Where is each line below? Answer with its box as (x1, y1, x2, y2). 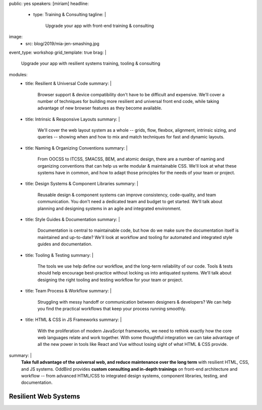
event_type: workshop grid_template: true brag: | (9, 49, 107, 55)
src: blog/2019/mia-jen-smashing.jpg (25, 40, 99, 46)
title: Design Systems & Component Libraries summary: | (25, 181, 138, 187)
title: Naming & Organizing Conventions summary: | (25, 145, 128, 151)
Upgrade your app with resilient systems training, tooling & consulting (21, 61, 161, 67)
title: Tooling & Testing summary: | (25, 252, 94, 258)
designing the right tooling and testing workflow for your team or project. (37, 277, 183, 283)
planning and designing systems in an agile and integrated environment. (37, 205, 181, 211)
